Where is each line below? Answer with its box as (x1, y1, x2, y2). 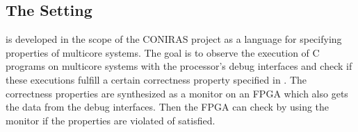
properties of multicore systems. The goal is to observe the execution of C (6, 45, 320, 59)
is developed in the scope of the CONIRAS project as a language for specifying (6, 32, 342, 46)
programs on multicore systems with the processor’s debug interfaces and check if (6, 59, 352, 73)
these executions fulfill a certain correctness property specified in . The (6, 72, 307, 86)
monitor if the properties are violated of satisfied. (6, 113, 215, 127)
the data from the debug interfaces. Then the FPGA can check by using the (6, 100, 329, 114)
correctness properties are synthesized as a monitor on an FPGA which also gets (6, 86, 348, 100)
